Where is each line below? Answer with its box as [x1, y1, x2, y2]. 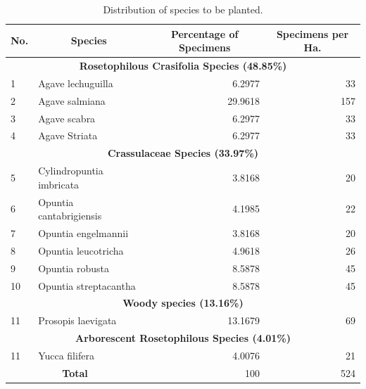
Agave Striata [38, 128, 98, 143]
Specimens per [276, 26, 349, 41]
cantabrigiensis [38, 208, 102, 223]
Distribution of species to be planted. [103, 2, 263, 16]
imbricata [38, 177, 80, 191]
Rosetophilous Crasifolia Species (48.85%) [79, 58, 287, 73]
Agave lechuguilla [38, 75, 113, 90]
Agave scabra [38, 110, 96, 125]
